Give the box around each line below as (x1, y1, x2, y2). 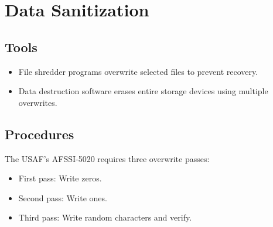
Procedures (5, 125, 74, 143)
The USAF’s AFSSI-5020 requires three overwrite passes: (5, 152, 210, 164)
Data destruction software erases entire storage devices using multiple (18, 85, 268, 97)
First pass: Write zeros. (18, 172, 102, 184)
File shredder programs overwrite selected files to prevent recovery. (18, 65, 258, 77)
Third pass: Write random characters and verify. (18, 211, 192, 223)
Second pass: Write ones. (18, 191, 107, 204)
